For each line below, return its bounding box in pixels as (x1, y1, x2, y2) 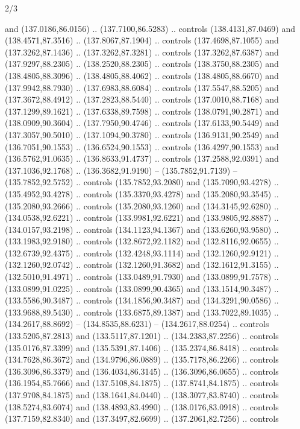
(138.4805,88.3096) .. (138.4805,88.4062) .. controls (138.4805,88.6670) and (5, 69, 279, 81)
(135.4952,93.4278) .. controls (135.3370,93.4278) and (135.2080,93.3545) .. (5, 187, 279, 200)
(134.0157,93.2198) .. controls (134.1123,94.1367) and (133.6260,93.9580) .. (5, 223, 279, 235)
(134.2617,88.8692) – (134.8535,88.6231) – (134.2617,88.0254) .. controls (5, 317, 269, 330)
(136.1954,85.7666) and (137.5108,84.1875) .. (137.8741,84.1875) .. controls (5, 377, 279, 389)
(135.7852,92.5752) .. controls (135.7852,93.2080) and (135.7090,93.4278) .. (5, 176, 279, 188)
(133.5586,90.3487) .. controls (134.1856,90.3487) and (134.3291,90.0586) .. (5, 294, 279, 307)
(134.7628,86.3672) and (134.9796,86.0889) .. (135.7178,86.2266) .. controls (5, 353, 279, 366)
